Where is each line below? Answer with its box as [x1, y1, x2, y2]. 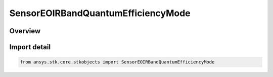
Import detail [9, 43, 51, 51]
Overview [9, 27, 41, 35]
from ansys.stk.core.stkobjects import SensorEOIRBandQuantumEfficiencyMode [20, 59, 215, 65]
